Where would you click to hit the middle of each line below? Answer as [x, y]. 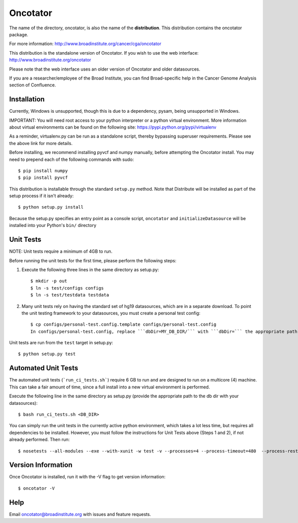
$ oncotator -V [37, 488]
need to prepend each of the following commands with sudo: [72, 159]
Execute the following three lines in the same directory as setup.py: [90, 269]
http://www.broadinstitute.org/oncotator [50, 60]
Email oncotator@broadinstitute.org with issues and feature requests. [80, 514]
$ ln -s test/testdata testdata [70, 295]
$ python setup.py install [51, 207]
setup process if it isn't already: [41, 196]
